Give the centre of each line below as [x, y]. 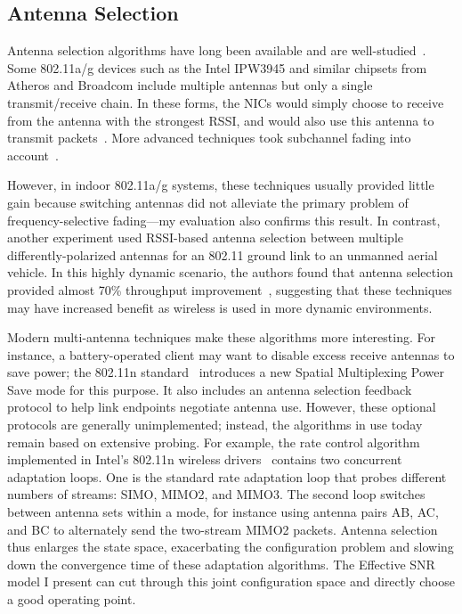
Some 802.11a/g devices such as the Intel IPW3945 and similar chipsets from [217, 67]
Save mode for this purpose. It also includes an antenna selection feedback [210, 389]
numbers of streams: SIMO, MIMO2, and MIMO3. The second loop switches [216, 494]
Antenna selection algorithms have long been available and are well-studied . [217, 50]
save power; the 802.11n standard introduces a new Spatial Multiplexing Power [226, 372]
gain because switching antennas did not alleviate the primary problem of [208, 202]
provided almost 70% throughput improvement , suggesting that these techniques [230, 289]
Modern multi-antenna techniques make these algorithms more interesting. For [221, 337]
